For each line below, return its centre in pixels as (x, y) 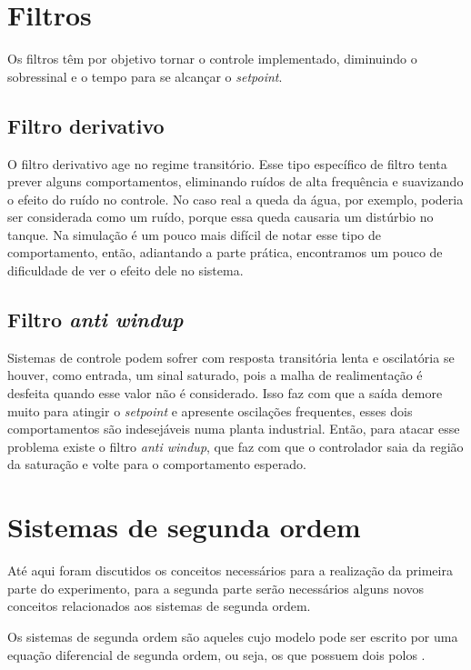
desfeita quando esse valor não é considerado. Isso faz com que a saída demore (225, 393)
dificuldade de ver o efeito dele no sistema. (125, 270)
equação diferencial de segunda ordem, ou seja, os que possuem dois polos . (216, 654)
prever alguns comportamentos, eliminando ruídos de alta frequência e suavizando (235, 181)
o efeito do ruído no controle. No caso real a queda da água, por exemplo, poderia (235, 199)
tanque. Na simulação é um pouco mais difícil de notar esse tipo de (194, 234)
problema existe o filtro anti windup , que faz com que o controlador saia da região (235, 446)
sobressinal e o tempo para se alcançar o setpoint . (145, 76)
